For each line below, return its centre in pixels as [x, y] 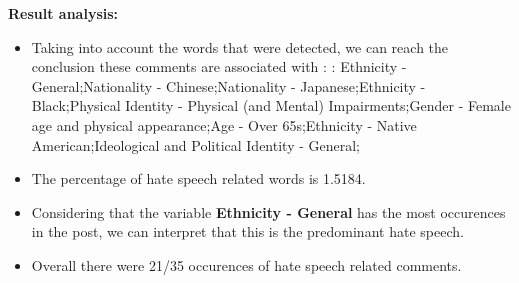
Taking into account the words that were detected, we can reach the [240, 46]
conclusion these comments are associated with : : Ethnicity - [219, 66]
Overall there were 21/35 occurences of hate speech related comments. [246, 264]
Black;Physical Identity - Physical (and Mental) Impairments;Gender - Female [271, 105]
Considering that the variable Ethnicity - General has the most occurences [268, 211]
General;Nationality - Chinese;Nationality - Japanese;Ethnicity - [228, 85]
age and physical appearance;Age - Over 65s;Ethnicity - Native [224, 124]
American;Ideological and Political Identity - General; [196, 144]
